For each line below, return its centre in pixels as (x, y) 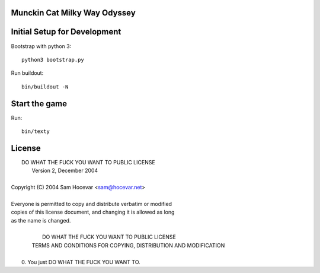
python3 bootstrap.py (53, 60)
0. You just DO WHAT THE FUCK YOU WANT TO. (81, 262)
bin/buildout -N (45, 87)
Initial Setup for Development (66, 32)
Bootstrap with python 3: (41, 46)
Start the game (39, 104)
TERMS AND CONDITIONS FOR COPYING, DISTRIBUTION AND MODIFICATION (128, 245)
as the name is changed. (41, 220)
